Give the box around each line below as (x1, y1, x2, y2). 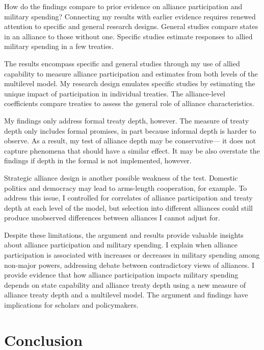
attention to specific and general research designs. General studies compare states (4, 21, 258, 32)
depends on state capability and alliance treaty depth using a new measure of (4, 279, 246, 290)
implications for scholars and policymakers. (4, 299, 139, 310)
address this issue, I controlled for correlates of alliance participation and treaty (4, 192, 253, 203)
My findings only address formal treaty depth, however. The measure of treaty (4, 115, 249, 126)
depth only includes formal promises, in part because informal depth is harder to (4, 125, 256, 136)
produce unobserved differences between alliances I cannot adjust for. (4, 212, 220, 223)
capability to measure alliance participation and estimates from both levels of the (4, 68, 258, 79)
